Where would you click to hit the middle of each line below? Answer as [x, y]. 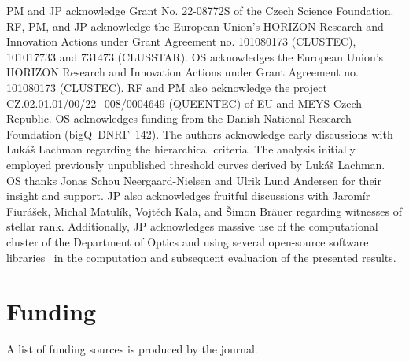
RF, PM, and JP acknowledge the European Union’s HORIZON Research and [195, 26]
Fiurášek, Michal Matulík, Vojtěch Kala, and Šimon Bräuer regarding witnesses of [204, 211]
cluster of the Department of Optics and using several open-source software [188, 241]
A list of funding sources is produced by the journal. [132, 349]
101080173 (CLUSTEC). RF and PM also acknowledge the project [167, 87]
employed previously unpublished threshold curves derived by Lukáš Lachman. [196, 164]
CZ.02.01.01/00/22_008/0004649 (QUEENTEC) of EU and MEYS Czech [184, 103]
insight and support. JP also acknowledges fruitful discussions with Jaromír [188, 196]
